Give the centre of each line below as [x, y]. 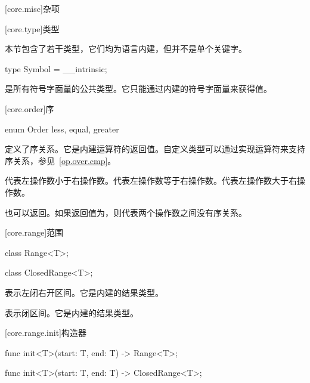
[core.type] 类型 [32, 28]
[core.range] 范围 [34, 232]
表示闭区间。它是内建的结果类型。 [72, 312]
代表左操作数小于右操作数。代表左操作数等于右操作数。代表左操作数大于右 [151, 180]
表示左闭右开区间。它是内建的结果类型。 [84, 292]
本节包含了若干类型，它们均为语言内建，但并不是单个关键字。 [126, 49]
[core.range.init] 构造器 [46, 333]
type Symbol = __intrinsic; [56, 68]
